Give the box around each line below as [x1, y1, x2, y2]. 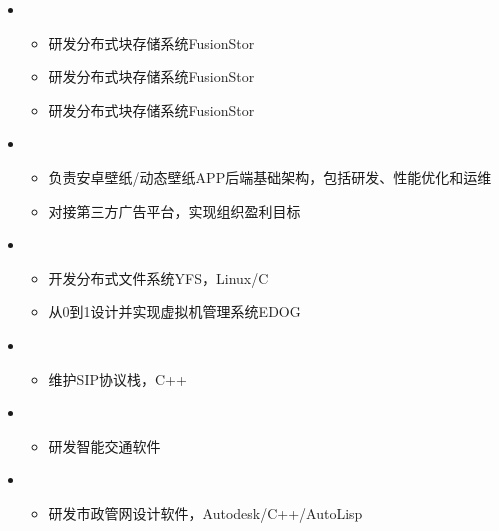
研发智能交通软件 [48, 435, 161, 456]
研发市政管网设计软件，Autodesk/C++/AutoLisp [48, 502, 363, 523]
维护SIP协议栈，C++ [48, 368, 187, 389]
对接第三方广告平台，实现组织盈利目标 [48, 200, 301, 221]
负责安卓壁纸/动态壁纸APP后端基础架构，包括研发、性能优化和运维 [48, 166, 492, 187]
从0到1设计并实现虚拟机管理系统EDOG [48, 301, 301, 322]
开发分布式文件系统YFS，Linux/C [48, 267, 269, 288]
